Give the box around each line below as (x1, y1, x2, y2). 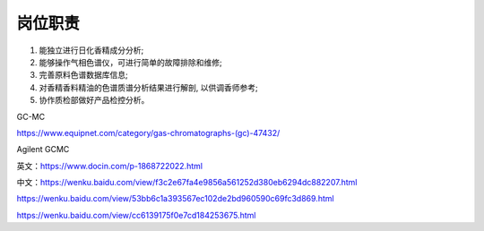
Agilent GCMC (16, 144, 70, 155)
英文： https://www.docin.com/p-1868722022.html (16, 160, 203, 171)
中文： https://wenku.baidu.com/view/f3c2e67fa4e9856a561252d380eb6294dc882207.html (16, 177, 358, 188)
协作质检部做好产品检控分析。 (39, 95, 150, 106)
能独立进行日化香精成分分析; (39, 45, 144, 56)
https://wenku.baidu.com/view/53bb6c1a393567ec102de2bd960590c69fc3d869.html (16, 193, 335, 204)
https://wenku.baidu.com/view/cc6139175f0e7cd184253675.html (16, 210, 256, 220)
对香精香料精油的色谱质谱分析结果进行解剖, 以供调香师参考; (39, 81, 259, 93)
